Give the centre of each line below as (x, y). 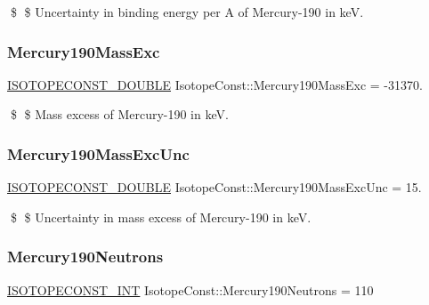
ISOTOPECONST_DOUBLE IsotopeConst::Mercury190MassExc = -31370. (215, 84)
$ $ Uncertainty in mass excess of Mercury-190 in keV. (161, 217)
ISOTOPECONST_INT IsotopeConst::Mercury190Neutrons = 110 (190, 289)
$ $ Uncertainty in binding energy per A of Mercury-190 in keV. (187, 12)
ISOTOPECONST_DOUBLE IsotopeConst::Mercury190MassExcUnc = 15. (214, 187)
